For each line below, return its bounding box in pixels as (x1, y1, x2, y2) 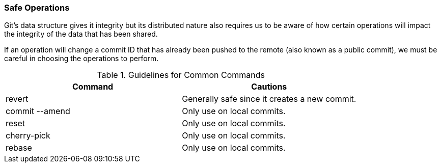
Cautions (251, 81, 287, 92)
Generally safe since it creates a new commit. (182, 94, 356, 104)
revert (6, 94, 29, 104)
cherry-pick (6, 130, 50, 141)
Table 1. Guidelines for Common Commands (97, 70, 265, 80)
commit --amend (6, 106, 70, 117)
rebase (6, 143, 32, 153)
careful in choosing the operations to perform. (4, 54, 159, 63)
